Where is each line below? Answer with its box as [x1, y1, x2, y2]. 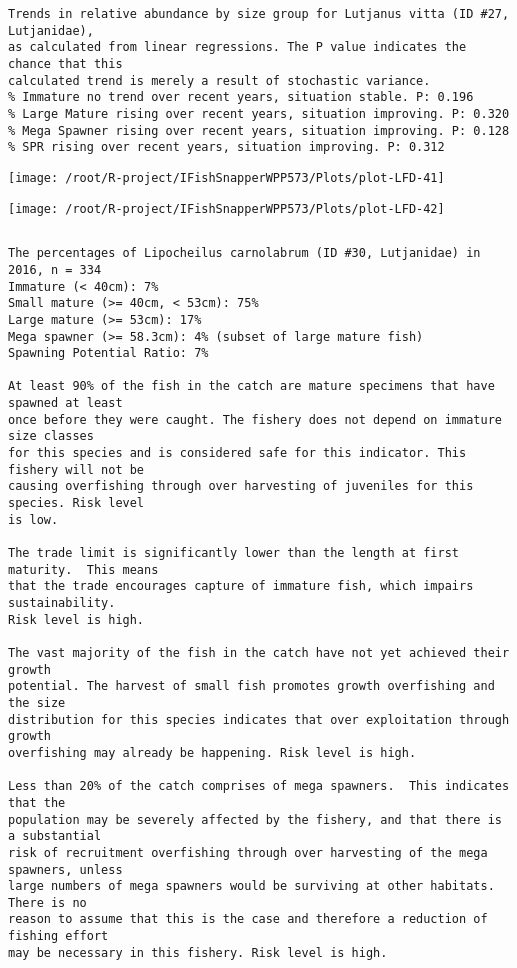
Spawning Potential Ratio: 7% [8, 346, 209, 361]
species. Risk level [8, 496, 145, 511]
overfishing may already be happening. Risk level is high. [8, 745, 417, 760]
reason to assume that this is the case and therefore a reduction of [8, 912, 488, 927]
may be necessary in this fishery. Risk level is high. [8, 945, 388, 960]
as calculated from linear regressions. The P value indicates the [8, 40, 467, 55]
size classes [8, 429, 94, 444]
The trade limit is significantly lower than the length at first [8, 546, 460, 561]
